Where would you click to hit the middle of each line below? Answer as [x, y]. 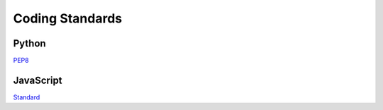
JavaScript [38, 80]
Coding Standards [68, 18]
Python [29, 43]
